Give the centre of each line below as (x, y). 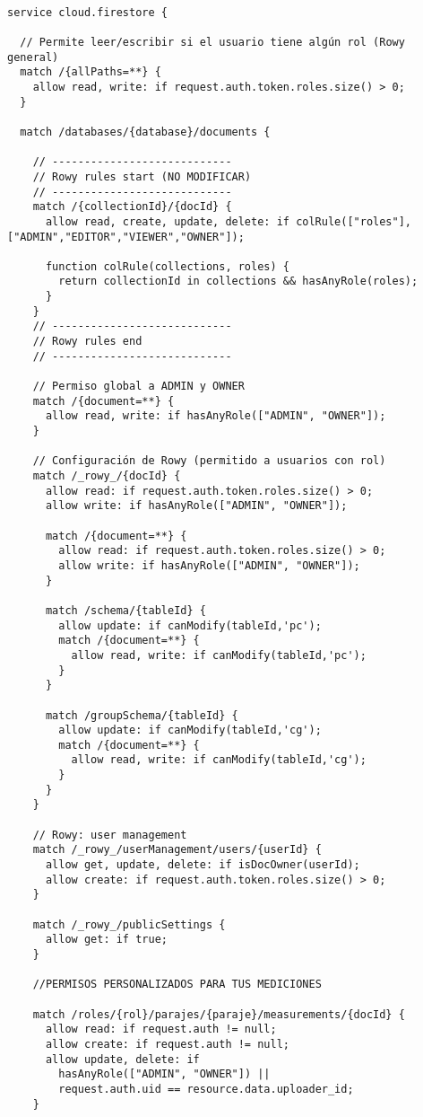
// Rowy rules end (87, 342)
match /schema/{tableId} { (125, 610)
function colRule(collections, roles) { (167, 266)
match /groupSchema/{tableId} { (142, 715)
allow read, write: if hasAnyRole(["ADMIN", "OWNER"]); (216, 416)
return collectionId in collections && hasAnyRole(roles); (238, 281)
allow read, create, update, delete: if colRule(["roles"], (229, 221)
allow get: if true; (106, 940)
